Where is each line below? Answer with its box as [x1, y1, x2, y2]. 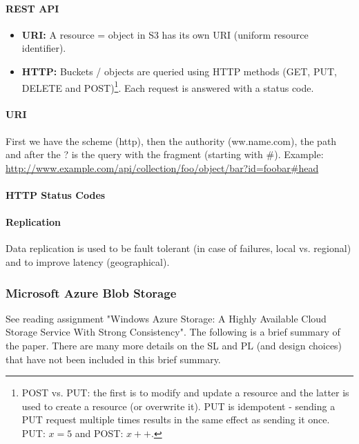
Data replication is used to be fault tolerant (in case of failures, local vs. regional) [6, 241, 351, 255]
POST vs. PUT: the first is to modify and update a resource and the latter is [21, 385, 349, 400]
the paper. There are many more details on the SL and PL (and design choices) [6, 338, 342, 352]
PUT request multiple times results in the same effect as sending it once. [21, 412, 330, 427]
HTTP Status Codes [6, 188, 106, 202]
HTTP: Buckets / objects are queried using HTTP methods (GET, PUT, [21, 64, 337, 78]
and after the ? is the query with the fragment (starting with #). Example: [6, 147, 324, 162]
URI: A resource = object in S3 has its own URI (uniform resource [21, 27, 309, 41]
